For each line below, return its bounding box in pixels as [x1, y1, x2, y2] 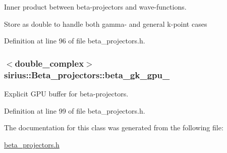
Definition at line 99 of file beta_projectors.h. [4, 105, 145, 116]
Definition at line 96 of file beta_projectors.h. [4, 35, 145, 46]
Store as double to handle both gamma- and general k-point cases [4, 18, 207, 29]
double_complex [15, 57, 84, 69]
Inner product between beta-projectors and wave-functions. [4, 2, 187, 12]
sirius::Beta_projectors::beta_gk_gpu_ [4, 68, 170, 81]
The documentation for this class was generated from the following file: [4, 122, 223, 133]
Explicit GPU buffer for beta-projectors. [4, 88, 129, 98]
